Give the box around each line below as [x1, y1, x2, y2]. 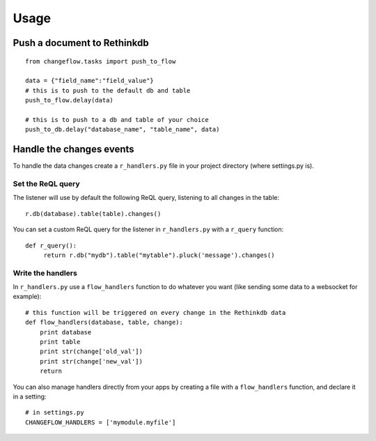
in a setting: [13, 392, 47, 401]
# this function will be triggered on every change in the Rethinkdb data [25, 309, 286, 316]
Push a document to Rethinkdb [13, 37, 149, 49]
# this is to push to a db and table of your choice [25, 116, 209, 123]
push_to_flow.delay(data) [25, 96, 114, 105]
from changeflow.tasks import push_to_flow [25, 57, 176, 65]
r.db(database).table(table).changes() [25, 210, 162, 217]
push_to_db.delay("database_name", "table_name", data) [25, 125, 220, 134]
